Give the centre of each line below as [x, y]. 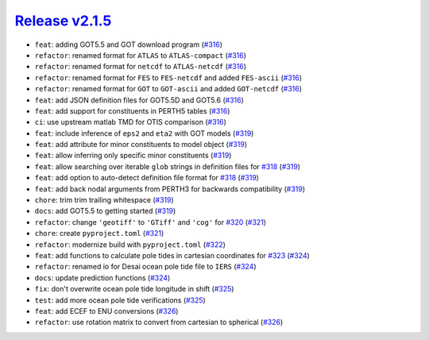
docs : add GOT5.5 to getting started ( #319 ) [105, 211]
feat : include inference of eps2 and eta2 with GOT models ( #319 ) [144, 133]
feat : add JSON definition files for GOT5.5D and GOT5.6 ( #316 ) [139, 100]
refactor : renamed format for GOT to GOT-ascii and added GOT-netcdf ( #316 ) [168, 89]
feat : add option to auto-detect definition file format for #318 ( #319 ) [147, 178]
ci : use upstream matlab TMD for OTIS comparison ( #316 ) [130, 122]
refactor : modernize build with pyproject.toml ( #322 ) [130, 244]
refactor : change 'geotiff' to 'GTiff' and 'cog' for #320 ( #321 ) [150, 222]
